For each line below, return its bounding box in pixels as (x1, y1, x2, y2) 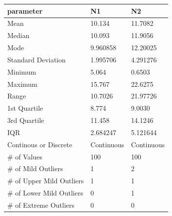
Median (7, 30, 30, 40)
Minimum (7, 66, 36, 77)
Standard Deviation (7, 54, 66, 64)
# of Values (7, 151, 43, 161)
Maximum (7, 79, 37, 89)
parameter (7, 5, 43, 16)
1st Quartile (7, 103, 43, 113)
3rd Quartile (7, 115, 44, 125)
